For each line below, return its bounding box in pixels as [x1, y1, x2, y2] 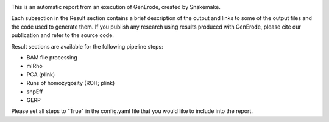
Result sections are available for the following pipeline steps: [11, 42, 164, 50]
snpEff [26, 88, 43, 95]
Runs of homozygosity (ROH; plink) [26, 80, 115, 87]
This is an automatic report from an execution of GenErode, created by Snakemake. [11, 4, 221, 10]
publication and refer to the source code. [11, 32, 114, 39]
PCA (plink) [26, 70, 55, 78]
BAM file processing [26, 53, 77, 61]
